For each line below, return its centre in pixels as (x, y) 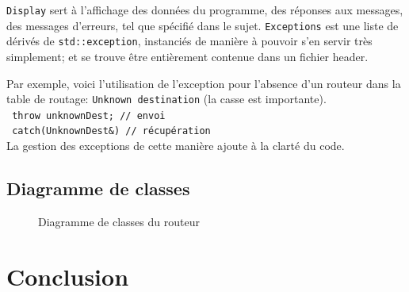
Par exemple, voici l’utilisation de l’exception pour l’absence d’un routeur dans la (204, 83)
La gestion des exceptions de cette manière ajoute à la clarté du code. (176, 146)
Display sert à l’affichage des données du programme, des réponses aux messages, (205, 10)
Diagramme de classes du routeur (119, 221)
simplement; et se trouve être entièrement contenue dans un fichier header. (187, 56)
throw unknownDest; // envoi (89, 115)
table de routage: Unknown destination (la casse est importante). (166, 99)
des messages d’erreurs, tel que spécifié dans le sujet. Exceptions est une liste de (203, 25)
